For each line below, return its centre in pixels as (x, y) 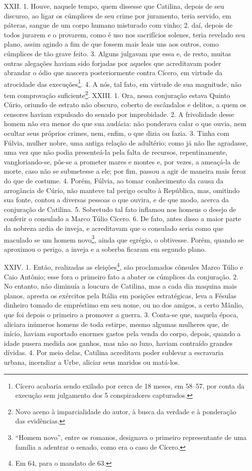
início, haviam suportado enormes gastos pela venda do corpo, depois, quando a (122, 333)
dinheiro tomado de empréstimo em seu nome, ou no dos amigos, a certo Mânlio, (124, 305)
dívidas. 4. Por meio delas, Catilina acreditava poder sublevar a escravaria (114, 352)
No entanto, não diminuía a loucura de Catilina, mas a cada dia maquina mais (120, 286)
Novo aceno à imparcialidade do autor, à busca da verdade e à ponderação (126, 411)
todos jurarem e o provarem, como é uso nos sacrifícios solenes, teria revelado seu (125, 34)
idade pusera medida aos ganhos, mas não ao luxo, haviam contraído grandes (118, 343)
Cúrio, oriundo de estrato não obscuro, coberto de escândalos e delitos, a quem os (125, 105)
